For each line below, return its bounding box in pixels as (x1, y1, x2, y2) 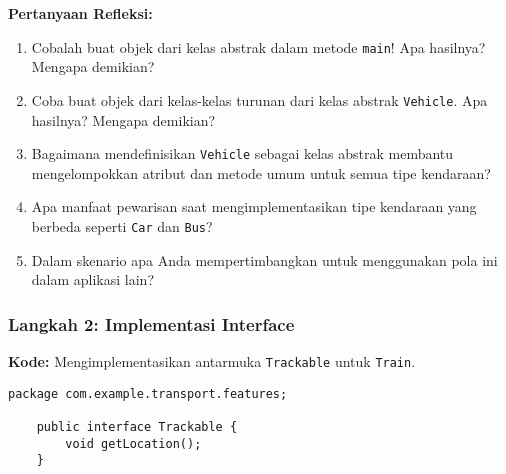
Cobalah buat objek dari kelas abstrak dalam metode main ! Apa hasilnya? (31, 36, 486, 57)
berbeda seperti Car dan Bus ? (31, 215, 213, 236)
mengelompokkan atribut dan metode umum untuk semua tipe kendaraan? (31, 162, 491, 183)
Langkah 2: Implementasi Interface (8, 311, 295, 336)
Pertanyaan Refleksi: (8, 3, 153, 23)
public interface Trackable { (36, 419, 238, 434)
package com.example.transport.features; (8, 386, 288, 401)
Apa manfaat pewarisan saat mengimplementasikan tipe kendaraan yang (31, 196, 477, 217)
